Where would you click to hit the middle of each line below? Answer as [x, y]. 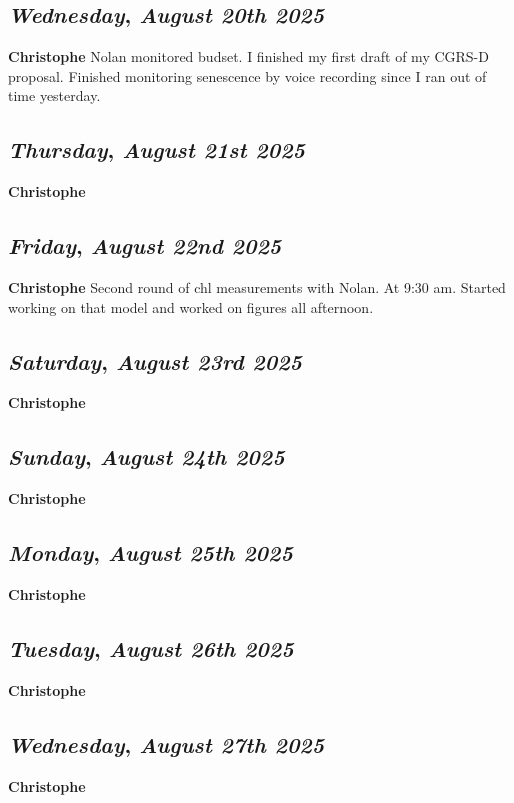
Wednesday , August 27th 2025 [166, 743]
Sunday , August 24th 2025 [146, 456]
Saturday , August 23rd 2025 [155, 360]
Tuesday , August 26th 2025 [151, 647]
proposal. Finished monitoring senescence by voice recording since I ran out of [247, 75]
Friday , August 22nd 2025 [145, 245]
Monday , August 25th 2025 [150, 552]
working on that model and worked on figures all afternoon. [191, 306]
